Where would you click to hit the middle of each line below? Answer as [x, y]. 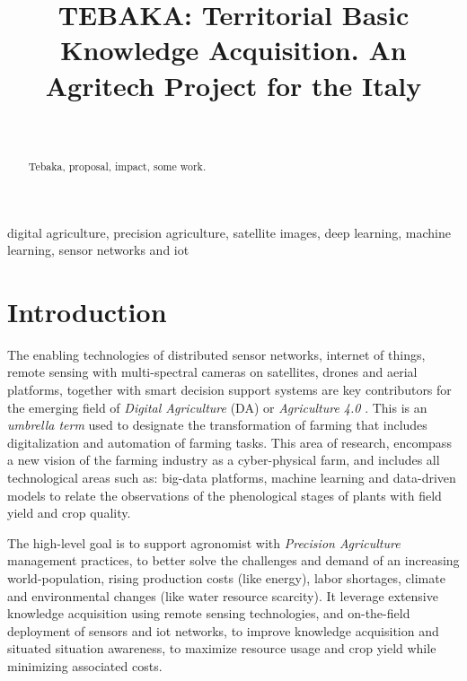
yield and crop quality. [69, 513]
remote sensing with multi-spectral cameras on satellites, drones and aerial [212, 372]
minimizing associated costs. [85, 665]
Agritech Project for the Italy [233, 85]
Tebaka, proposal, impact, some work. [117, 166]
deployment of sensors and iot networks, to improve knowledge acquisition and [223, 630]
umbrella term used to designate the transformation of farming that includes [217, 425]
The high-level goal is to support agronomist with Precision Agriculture [204, 542]
